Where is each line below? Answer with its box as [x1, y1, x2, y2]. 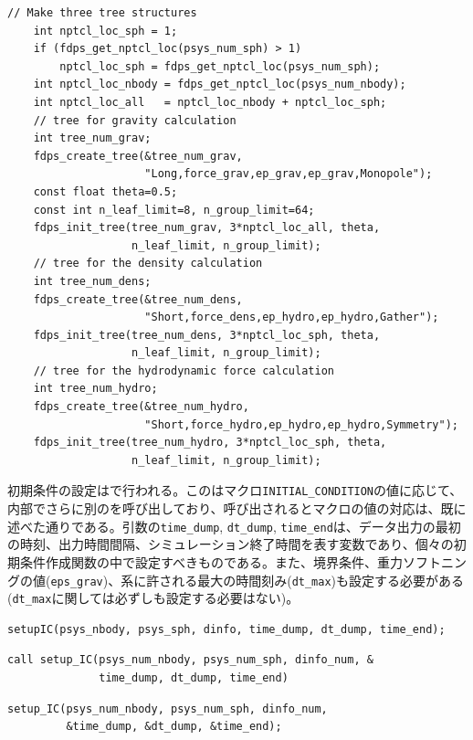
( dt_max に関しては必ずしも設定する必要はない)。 [7, 588, 300, 608]
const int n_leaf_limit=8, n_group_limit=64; [33, 203, 315, 217]
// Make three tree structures [7, 6, 197, 19]
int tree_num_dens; [33, 274, 152, 288]
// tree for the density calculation [33, 257, 263, 270]
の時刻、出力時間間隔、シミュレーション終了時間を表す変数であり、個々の [7, 534, 454, 554]
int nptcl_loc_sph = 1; [33, 24, 178, 37]
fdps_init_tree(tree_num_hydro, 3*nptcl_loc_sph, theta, [33, 436, 387, 449]
